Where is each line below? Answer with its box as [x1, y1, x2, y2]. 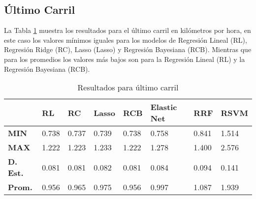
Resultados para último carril [77, 82, 179, 93]
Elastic [150, 101, 177, 113]
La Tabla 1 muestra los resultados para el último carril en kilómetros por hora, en [4, 25, 251, 35]
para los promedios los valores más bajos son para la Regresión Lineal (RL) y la [4, 54, 245, 64]
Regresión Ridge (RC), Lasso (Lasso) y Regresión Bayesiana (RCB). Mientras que [4, 44, 252, 55]
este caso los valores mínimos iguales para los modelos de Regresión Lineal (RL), [4, 34, 247, 45]
